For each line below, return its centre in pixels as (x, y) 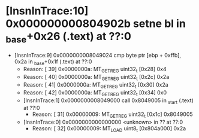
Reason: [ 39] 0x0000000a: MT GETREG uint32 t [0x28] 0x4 (95, 70)
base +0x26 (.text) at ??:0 (68, 38)
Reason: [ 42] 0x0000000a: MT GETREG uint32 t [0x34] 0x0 (95, 93)
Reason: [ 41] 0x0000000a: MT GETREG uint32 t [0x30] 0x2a (96, 85)
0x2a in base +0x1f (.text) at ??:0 (53, 62)
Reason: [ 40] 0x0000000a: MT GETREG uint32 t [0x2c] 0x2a (96, 78)
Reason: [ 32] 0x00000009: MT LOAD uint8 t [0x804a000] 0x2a (109, 129)
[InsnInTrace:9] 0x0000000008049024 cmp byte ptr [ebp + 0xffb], (97, 55)
